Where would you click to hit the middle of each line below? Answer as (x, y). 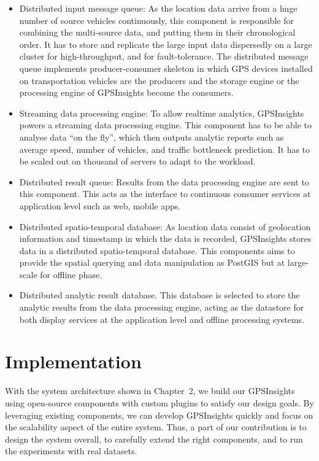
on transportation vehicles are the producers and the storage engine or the (159, 80)
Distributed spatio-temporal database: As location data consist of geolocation (165, 226)
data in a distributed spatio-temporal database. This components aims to (157, 250)
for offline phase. (71, 274)
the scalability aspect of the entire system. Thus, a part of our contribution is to (156, 427)
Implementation (73, 361)
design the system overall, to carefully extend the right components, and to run (154, 439)
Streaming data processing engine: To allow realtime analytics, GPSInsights (162, 113)
